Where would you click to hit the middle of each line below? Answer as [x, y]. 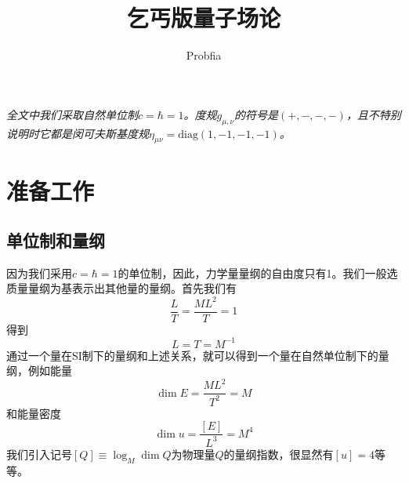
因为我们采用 [39, 272]
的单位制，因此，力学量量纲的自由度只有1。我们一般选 [258, 272]
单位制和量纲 [56, 240]
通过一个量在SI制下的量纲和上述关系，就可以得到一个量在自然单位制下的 [192, 355]
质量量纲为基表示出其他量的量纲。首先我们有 [121, 288]
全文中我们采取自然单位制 [72, 114]
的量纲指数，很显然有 [279, 454]
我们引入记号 [39, 454]
